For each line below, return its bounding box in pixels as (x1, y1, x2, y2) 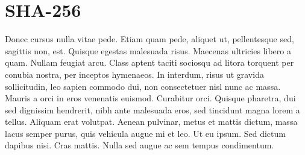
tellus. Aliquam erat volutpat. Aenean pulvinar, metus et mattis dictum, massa (5, 115, 298, 128)
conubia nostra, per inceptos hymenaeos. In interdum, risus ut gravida (5, 68, 264, 80)
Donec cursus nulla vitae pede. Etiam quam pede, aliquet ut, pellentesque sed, (5, 33, 294, 45)
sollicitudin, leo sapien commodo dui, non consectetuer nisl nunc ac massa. (5, 80, 281, 92)
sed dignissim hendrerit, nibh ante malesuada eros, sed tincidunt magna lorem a (5, 103, 300, 116)
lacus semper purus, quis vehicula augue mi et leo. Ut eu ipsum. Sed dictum (5, 127, 286, 139)
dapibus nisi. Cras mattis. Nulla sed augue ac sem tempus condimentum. (5, 139, 274, 151)
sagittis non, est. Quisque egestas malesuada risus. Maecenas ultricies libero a (5, 44, 291, 57)
